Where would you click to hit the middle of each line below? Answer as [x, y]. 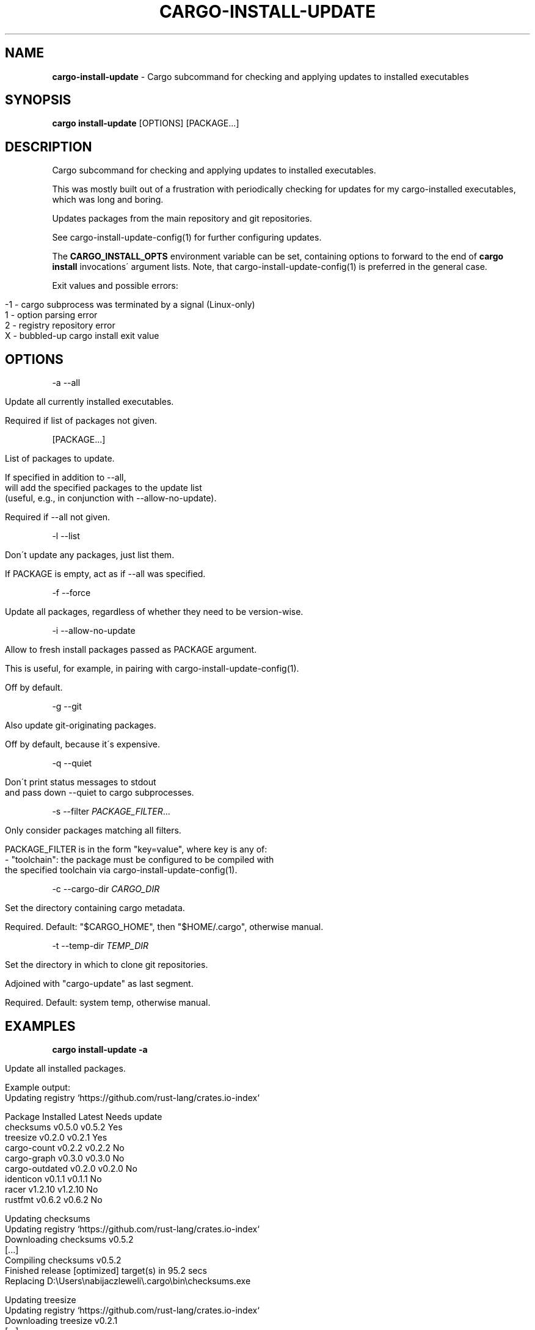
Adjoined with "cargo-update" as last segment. [99, 984]
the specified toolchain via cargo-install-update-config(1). [121, 870]
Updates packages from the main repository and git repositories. [182, 219]
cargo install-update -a [100, 1049]
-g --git [67, 707]
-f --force [71, 593]
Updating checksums [48, 1218]
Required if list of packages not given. [81, 421]
